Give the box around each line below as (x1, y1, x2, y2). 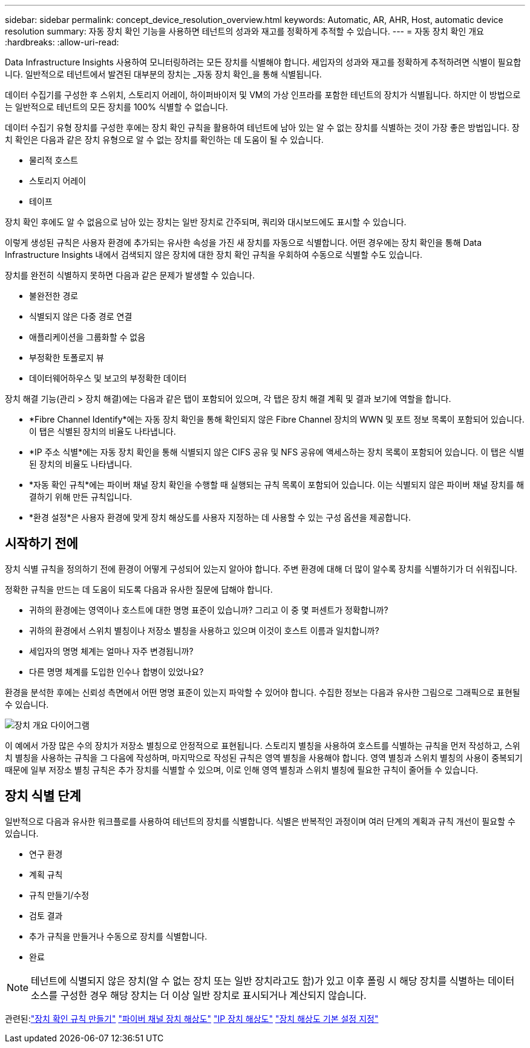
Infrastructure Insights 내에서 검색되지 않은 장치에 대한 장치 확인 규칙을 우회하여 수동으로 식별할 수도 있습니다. (5, 249, 423, 260)
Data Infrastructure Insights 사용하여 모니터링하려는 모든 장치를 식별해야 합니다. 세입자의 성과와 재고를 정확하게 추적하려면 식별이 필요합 (5, 57, 522, 67)
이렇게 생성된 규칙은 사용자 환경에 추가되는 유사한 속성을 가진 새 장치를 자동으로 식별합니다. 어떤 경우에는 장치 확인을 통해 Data (5, 237, 482, 248)
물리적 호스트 (29, 155, 79, 165)
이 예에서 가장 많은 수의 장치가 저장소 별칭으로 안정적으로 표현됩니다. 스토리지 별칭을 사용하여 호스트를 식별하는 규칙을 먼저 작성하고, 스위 (5, 740, 520, 751)
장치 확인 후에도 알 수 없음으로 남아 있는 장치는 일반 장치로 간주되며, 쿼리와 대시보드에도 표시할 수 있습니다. (5, 217, 407, 227)
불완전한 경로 (29, 291, 79, 301)
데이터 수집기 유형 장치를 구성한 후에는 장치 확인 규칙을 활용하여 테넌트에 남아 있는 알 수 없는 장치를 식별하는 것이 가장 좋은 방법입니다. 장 (5, 122, 520, 133)
